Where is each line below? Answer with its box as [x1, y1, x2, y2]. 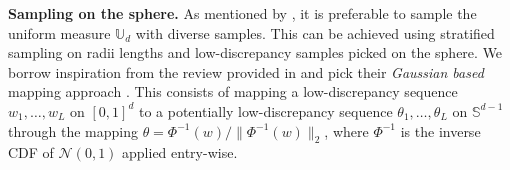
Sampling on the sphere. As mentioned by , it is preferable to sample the [8, 3, 477, 23]
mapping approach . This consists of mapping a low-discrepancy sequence [8, 81, 458, 102]
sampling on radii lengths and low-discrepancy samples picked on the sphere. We [8, 42, 503, 63]
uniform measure [8, 22, 111, 43]
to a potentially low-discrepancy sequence [138, 100, 393, 121]
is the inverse [400, 120, 481, 141]
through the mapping [8, 120, 138, 141]
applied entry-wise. [122, 142, 238, 163]
